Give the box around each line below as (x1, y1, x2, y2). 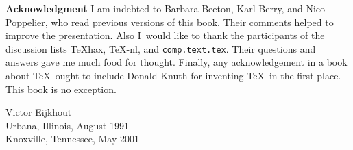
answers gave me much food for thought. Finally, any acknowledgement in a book (5, 55, 348, 69)
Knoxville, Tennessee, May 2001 (5, 132, 139, 146)
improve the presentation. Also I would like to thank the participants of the (5, 28, 325, 42)
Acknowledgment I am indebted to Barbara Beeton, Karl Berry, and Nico (5, 1, 325, 15)
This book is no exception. (5, 82, 117, 96)
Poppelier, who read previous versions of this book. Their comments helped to (5, 14, 334, 29)
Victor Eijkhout (5, 105, 72, 119)
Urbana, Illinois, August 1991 (5, 118, 129, 132)
